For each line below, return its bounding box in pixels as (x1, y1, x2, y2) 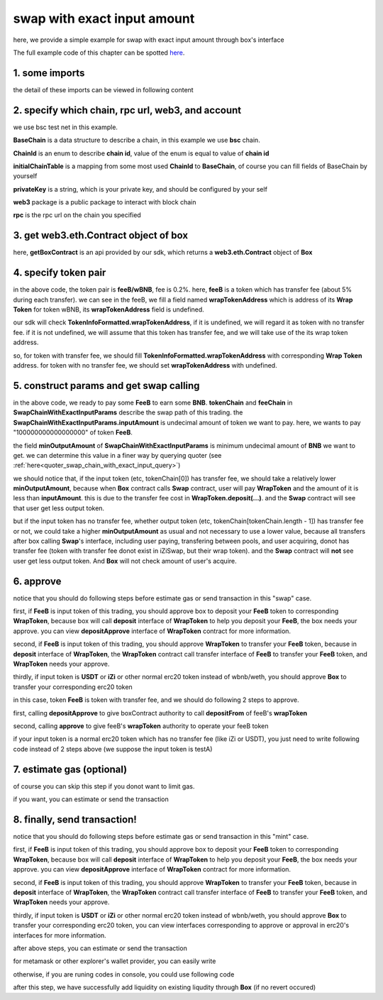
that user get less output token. (13, 504, 105, 512)
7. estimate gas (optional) (13, 763, 128, 775)
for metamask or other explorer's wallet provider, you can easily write (13, 957, 216, 965)
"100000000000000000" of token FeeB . (13, 428, 133, 436)
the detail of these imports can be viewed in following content (13, 85, 194, 94)
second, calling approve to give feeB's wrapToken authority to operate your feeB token (13, 722, 269, 730)
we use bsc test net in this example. (13, 123, 118, 131)
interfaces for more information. (13, 930, 106, 940)
